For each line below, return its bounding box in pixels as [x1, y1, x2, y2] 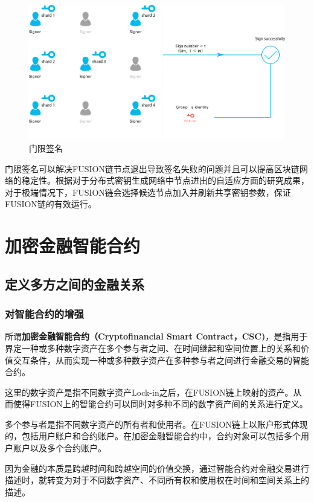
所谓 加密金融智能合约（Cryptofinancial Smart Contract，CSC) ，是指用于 [5, 330, 308, 343]
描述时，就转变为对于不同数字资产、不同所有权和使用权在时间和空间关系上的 [5, 474, 309, 486]
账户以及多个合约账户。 [13, 442, 106, 454]
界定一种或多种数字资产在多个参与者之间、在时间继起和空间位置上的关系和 [5, 341, 301, 354]
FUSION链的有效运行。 [5, 198, 97, 210]
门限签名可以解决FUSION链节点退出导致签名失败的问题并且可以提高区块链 [5, 162, 300, 175]
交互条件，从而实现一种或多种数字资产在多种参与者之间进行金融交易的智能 [13, 353, 309, 366]
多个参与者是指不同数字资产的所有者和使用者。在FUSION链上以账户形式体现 [5, 417, 308, 430]
